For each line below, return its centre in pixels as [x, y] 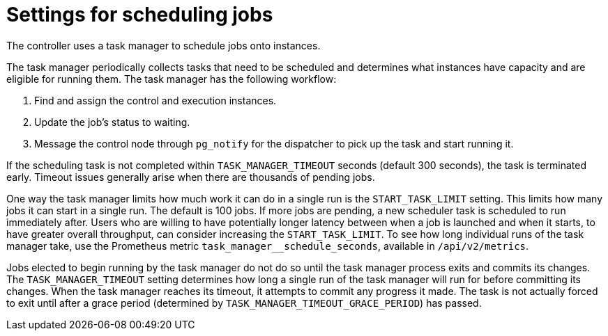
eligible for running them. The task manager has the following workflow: [172, 79]
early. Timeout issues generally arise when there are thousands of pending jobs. [191, 177]
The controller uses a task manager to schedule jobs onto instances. [164, 45]
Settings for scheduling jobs [140, 15]
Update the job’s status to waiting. [112, 122]
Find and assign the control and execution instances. [155, 100]
